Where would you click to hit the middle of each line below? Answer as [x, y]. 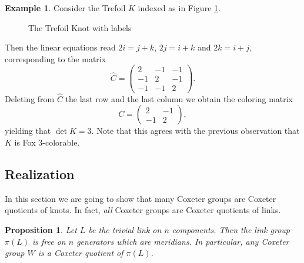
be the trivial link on [125, 229]
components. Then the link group [231, 229]
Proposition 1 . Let [41, 229]
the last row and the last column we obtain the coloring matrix [179, 98]
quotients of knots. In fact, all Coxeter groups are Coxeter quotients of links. [143, 210]
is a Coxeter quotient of [81, 253]
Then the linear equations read [60, 47]
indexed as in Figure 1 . [179, 8]
